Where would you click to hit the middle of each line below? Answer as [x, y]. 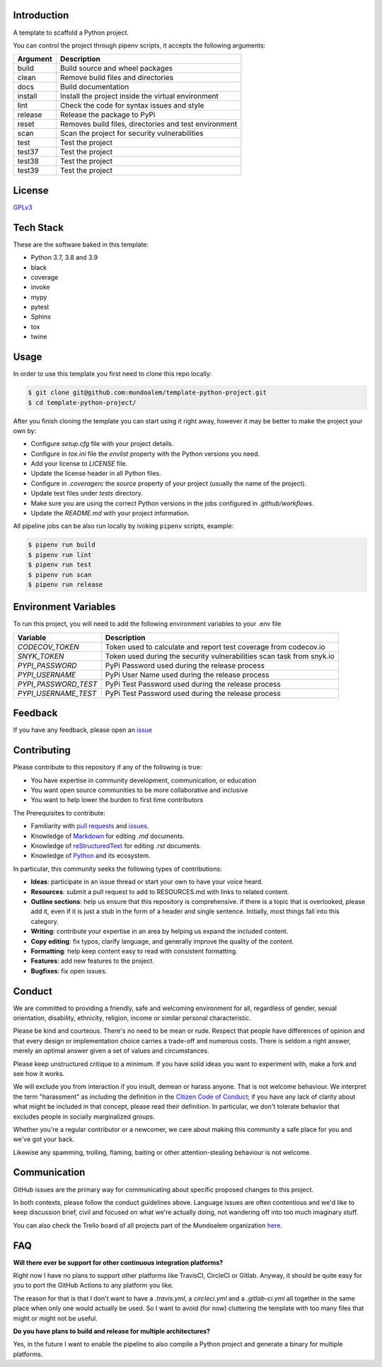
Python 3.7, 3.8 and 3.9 [64, 258]
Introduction [41, 15]
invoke [40, 287]
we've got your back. [44, 1139]
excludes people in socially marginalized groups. [84, 1116]
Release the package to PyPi [108, 115]
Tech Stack [38, 228]
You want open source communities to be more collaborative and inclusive [139, 790]
